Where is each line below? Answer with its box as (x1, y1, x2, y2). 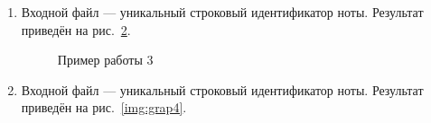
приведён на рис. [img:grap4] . (21, 98, 187, 117)
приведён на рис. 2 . (21, 20, 131, 39)
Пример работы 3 (57, 50, 154, 69)
